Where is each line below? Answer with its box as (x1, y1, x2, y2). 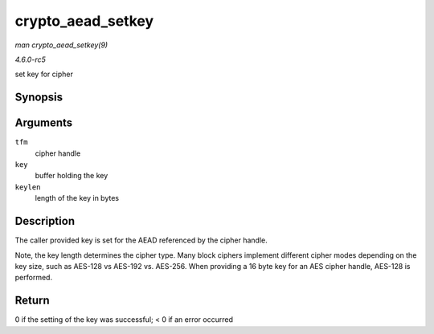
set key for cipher (14, 69, 74, 79)
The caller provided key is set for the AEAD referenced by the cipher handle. (14, 235, 268, 245)
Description (14, 214, 76, 228)
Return (14, 294, 50, 308)
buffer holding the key (35, 171, 108, 181)
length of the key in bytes (35, 193, 120, 203)
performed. (14, 273, 52, 283)
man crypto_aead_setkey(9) (14, 40, 108, 50)
